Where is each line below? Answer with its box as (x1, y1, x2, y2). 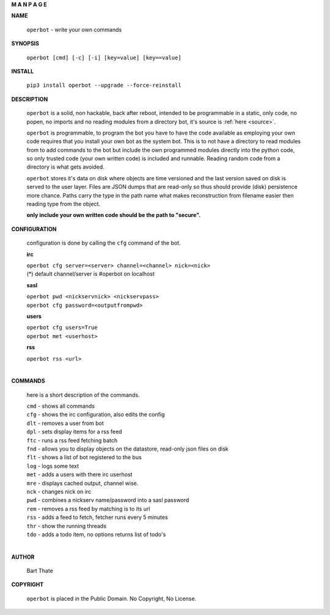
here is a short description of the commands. (26, 391, 140, 399)
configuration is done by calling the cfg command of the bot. (26, 239, 181, 247)
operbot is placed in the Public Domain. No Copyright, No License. (26, 595, 197, 602)
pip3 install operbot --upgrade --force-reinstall (26, 82, 182, 89)
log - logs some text (26, 462, 79, 470)
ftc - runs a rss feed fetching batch (26, 436, 118, 444)
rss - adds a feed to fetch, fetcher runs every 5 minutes (26, 514, 168, 521)
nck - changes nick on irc (26, 488, 92, 495)
